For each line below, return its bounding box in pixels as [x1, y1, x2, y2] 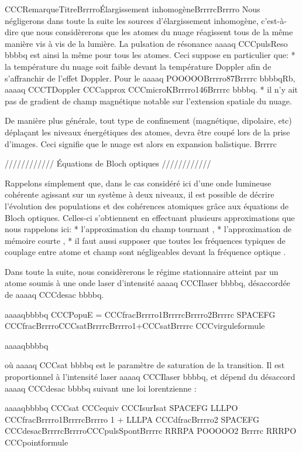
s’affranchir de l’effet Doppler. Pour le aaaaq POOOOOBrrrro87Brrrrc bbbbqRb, [5, 72, 296, 84]
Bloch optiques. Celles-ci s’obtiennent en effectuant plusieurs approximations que [5, 211, 295, 223]
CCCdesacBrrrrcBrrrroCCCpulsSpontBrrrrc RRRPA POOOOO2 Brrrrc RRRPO [5, 424, 297, 437]
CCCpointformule [5, 436, 68, 448]
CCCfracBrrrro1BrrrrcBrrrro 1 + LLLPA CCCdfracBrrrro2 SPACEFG [5, 413, 260, 425]
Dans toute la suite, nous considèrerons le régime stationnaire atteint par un [5, 265, 279, 277]
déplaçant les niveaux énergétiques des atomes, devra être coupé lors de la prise [5, 125, 290, 138]
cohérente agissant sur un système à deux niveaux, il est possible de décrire [5, 188, 274, 200]
